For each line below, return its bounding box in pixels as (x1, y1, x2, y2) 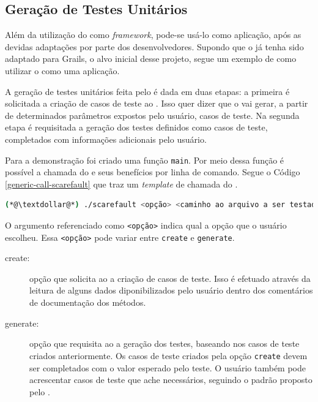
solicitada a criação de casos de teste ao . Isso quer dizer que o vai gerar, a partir (5, 97, 308, 110)
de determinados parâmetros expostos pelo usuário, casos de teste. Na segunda (5, 108, 300, 121)
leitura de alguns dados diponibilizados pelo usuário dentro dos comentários (29, 284, 313, 297)
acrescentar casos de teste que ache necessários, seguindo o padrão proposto (29, 373, 312, 386)
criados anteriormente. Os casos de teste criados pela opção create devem (29, 349, 308, 362)
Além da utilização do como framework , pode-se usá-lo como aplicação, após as (5, 28, 301, 41)
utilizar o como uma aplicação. (5, 64, 120, 77)
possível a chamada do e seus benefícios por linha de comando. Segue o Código (5, 165, 300, 178)
